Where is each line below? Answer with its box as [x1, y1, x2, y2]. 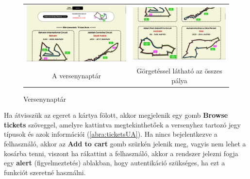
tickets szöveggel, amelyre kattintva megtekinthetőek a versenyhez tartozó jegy [4, 119, 241, 129]
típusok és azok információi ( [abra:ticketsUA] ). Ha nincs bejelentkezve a [4, 129, 217, 139]
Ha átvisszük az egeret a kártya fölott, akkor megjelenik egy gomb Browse [4, 110, 228, 120]
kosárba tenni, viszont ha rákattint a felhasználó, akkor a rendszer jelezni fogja [4, 148, 238, 158]
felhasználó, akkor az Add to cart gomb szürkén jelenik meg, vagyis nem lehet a [4, 139, 246, 148]
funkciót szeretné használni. [4, 167, 86, 177]
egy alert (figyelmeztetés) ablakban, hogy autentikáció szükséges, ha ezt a [4, 158, 225, 168]
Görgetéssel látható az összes [136, 65, 222, 75]
